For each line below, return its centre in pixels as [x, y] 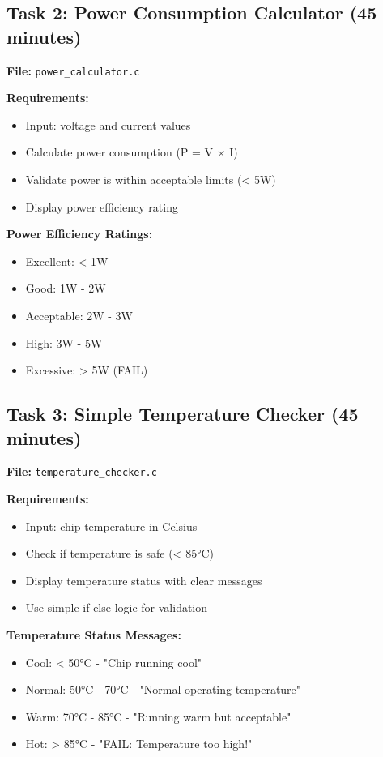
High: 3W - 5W [64, 342]
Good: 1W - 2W [66, 288]
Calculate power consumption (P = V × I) [132, 152]
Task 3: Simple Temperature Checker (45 [183, 414]
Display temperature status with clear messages [144, 580]
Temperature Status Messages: [94, 635]
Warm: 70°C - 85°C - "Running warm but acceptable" [158, 716]
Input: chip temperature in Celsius [111, 526]
